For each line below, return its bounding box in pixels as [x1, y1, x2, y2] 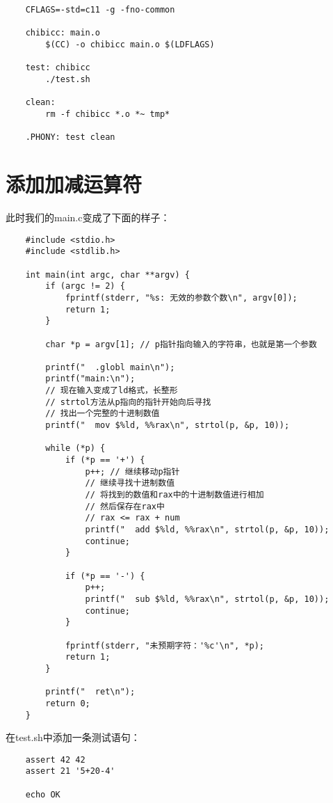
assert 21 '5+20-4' [25, 766, 115, 777]
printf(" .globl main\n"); [45, 362, 175, 372]
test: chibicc [25, 63, 90, 73]
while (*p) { [45, 443, 106, 454]
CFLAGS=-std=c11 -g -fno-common [25, 5, 175, 15]
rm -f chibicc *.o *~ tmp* [45, 109, 170, 119]
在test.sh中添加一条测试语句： [6, 730, 140, 745]
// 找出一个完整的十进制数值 [45, 408, 160, 419]
